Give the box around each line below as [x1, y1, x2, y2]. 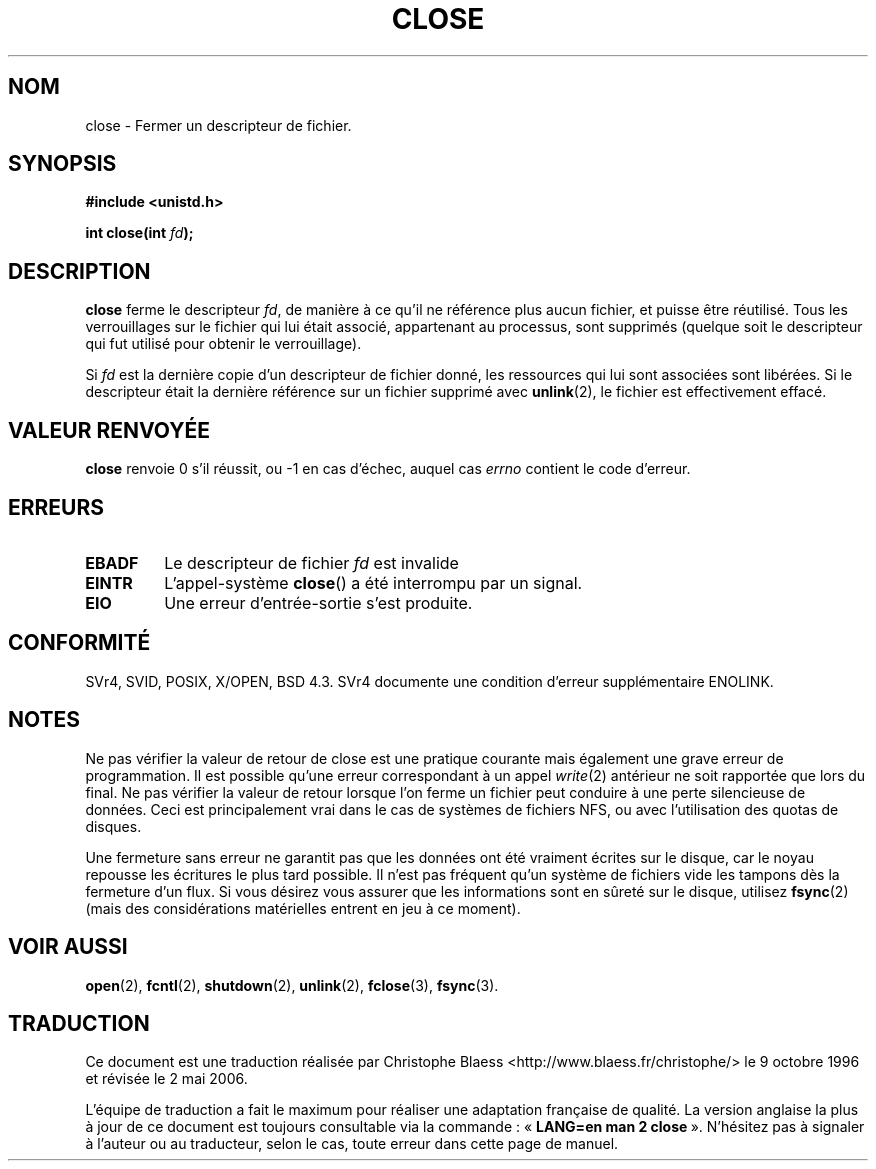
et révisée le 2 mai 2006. [85, 1070, 248, 1088]
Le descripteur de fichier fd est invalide [164, 552, 459, 573]
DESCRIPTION [8, 258, 151, 284]
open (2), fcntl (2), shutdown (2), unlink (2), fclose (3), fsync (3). [85, 976, 499, 994]
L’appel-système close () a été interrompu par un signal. [164, 572, 583, 593]
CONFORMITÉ [8, 630, 151, 656]
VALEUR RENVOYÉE [8, 417, 210, 443]
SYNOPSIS [8, 151, 117, 177]
